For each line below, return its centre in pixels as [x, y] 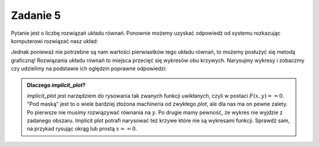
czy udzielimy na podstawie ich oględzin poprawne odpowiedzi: [89, 68]
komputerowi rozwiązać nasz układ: [55, 41]
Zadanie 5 [36, 15]
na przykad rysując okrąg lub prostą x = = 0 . [82, 129]
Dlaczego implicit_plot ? [56, 85]
